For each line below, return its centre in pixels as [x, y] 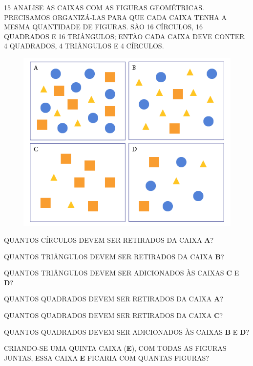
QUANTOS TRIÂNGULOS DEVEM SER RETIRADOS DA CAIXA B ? [114, 256]
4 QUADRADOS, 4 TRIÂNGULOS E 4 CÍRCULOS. [84, 46]
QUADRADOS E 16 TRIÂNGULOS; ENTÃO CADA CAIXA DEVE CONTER [124, 36]
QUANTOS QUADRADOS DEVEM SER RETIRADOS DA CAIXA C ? [114, 315]
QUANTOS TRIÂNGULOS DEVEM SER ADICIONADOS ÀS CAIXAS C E [122, 273]
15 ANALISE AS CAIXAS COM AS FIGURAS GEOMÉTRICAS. [104, 7]
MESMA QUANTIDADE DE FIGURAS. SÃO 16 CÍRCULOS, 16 [103, 27]
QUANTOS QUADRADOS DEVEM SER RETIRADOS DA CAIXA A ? [114, 299]
